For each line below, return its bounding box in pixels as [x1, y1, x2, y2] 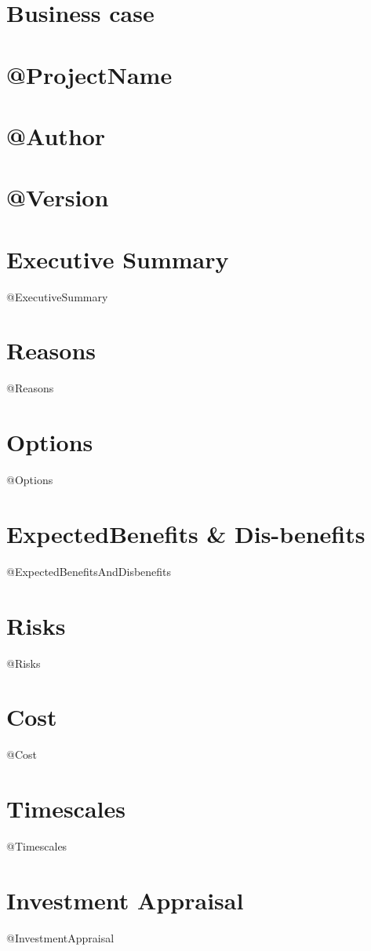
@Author [6, 119, 106, 151]
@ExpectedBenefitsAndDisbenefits [6, 563, 172, 579]
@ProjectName [6, 58, 173, 90]
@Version [6, 181, 109, 213]
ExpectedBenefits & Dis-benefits [6, 517, 366, 549]
